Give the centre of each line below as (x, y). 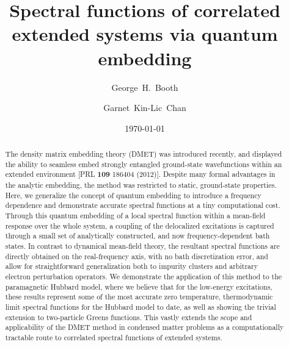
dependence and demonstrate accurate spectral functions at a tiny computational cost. (143, 205)
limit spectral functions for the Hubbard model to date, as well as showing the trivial (141, 306)
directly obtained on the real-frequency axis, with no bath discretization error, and (137, 256)
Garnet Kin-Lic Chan (145, 108)
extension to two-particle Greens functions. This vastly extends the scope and (129, 317)
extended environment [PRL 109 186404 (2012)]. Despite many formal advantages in (140, 174)
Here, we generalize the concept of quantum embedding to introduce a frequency (133, 195)
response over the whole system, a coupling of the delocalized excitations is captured (140, 225)
